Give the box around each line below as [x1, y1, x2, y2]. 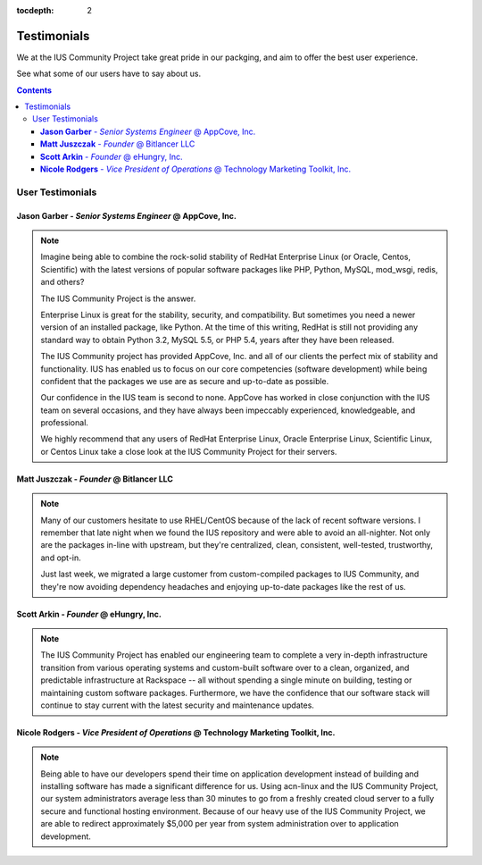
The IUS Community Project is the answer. [40, 293, 196, 304]
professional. [40, 417, 89, 428]
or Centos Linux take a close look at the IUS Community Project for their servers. [40, 446, 337, 457]
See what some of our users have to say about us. [16, 68, 201, 80]
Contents [16, 85, 53, 96]
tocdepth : [16, 5, 54, 15]
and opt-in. [40, 552, 82, 563]
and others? [40, 277, 85, 288]
